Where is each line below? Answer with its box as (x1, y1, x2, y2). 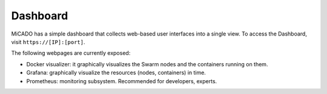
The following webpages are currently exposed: (11, 49, 131, 57)
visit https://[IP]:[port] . (11, 38, 85, 45)
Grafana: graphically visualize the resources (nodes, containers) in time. (26, 69, 206, 77)
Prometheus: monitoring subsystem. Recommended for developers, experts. (26, 77, 217, 84)
